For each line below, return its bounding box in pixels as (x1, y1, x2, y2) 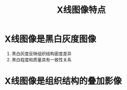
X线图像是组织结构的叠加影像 (4, 76, 122, 87)
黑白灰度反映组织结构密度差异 (11, 51, 72, 56)
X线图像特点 (56, 4, 106, 16)
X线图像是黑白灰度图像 (4, 34, 96, 45)
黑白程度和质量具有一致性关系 (11, 56, 72, 62)
